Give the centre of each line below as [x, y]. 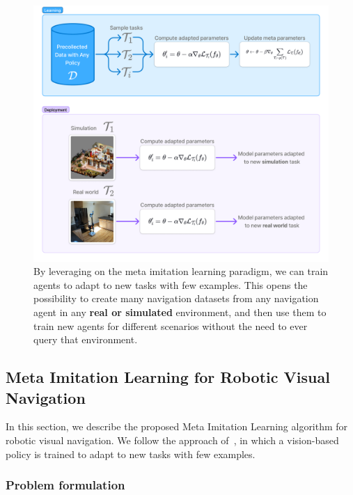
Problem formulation [65, 485]
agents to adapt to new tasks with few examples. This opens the [171, 284]
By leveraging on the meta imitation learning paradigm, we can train [181, 271]
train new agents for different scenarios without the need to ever [171, 325]
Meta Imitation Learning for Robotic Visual [168, 377]
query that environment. [86, 339]
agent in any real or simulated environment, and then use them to [180, 312]
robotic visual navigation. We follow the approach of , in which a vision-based [172, 440]
